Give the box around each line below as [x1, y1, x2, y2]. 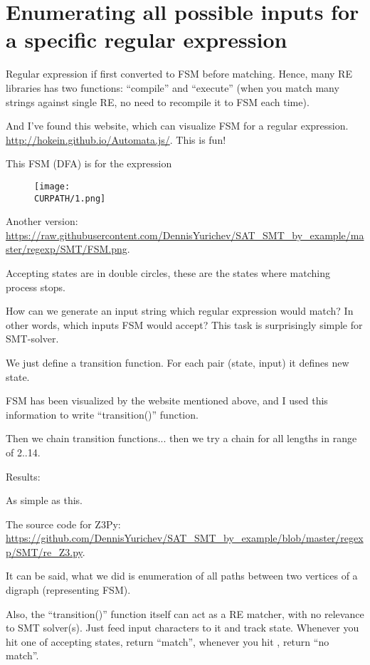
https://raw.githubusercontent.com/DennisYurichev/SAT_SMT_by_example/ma [6, 227, 364, 242]
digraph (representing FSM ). [6, 582, 131, 597]
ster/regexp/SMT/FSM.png [6, 241, 127, 256]
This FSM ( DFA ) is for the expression [6, 156, 172, 171]
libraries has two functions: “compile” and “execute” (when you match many [6, 80, 339, 95]
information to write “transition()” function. [6, 407, 199, 421]
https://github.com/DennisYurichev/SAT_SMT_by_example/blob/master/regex [6, 530, 364, 545]
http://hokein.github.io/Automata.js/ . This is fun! [6, 132, 226, 147]
